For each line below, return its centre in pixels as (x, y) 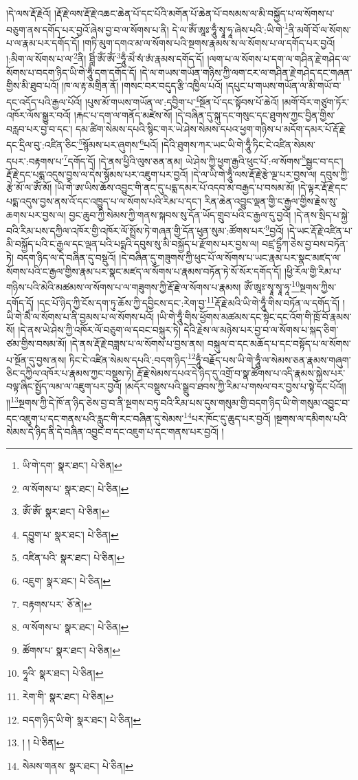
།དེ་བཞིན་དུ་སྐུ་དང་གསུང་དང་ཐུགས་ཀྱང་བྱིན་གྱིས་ (255, 115)
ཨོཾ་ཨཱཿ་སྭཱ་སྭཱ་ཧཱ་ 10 (272, 286)
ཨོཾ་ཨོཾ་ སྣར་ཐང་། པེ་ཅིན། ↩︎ (66, 511)
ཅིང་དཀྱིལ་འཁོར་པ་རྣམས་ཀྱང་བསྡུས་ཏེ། (70, 372)
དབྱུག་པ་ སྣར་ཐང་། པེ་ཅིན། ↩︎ (70, 534)
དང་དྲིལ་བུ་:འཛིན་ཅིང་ (43, 144)
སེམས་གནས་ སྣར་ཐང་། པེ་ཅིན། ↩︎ (78, 765)
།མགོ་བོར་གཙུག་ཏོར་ (316, 101)
